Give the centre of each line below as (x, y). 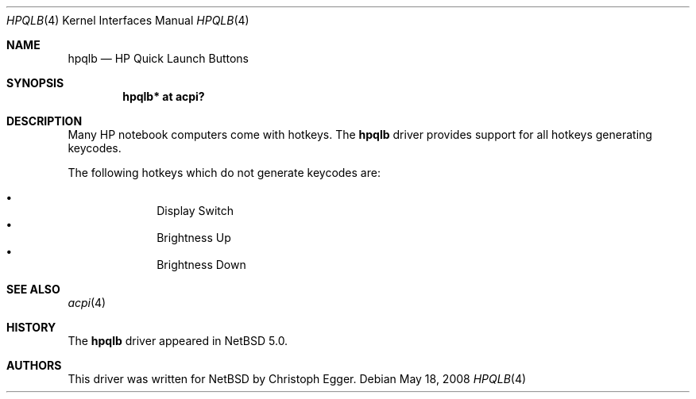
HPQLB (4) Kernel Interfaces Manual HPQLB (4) (128, 20)
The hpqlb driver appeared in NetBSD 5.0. (178, 341)
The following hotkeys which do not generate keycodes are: (224, 173)
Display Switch (195, 211)
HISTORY (31, 327)
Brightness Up (194, 238)
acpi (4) (87, 303)
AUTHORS (34, 365)
